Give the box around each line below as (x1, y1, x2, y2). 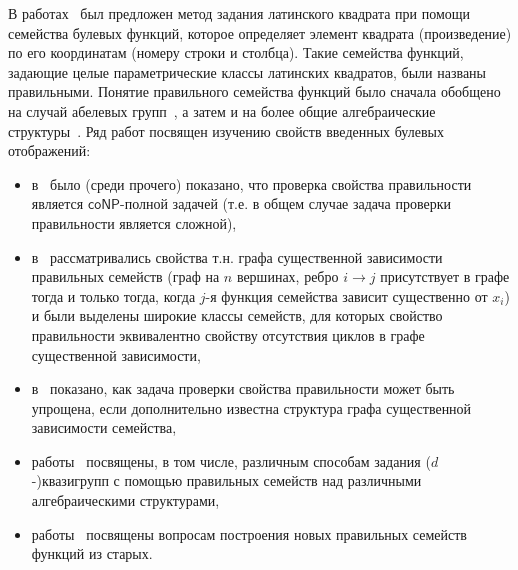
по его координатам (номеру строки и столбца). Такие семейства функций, (8, 42, 464, 63)
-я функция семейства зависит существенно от (205, 285, 488, 306)
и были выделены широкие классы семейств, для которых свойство (31, 305, 443, 326)
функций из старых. (31, 543, 153, 564)
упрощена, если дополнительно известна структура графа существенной (31, 397, 472, 418)
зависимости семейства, (31, 417, 177, 438)
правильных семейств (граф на (31, 266, 220, 287)
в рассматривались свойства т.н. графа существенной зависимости (31, 246, 443, 267)
